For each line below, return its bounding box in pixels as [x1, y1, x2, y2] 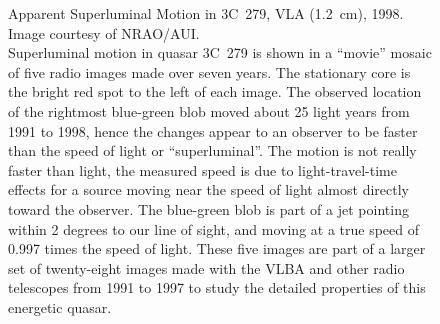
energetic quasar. [8, 296, 112, 317]
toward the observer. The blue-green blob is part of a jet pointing [8, 198, 409, 219]
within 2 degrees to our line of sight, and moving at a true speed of [8, 218, 420, 239]
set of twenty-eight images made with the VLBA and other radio [8, 257, 405, 278]
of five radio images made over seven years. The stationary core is [8, 61, 411, 82]
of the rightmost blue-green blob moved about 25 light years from [8, 100, 410, 121]
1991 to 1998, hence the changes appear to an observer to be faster [8, 120, 418, 141]
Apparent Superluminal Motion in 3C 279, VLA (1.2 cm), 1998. [8, 3, 404, 23]
